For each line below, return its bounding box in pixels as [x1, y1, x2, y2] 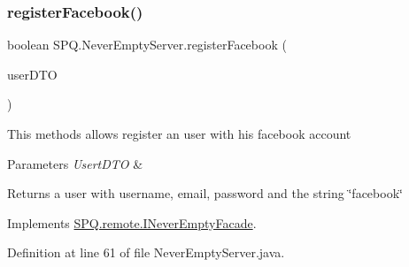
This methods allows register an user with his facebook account [7, 125, 351, 142]
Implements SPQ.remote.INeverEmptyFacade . [7, 213, 257, 232]
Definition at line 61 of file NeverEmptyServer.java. [7, 243, 285, 262]
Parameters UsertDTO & [7, 154, 143, 172]
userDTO [7, 65, 58, 83]
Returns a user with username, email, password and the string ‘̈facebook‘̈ [7, 184, 403, 202]
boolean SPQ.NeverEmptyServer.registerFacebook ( [7, 35, 287, 54]
